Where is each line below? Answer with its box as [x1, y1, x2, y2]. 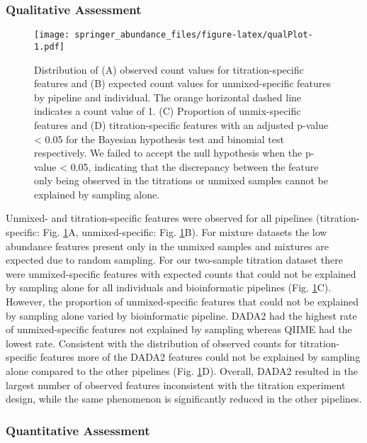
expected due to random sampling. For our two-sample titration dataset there [6, 252, 343, 267]
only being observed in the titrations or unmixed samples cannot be [34, 173, 329, 188]
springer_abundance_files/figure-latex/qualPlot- [74, 30, 313, 40]
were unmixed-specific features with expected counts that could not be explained [6, 266, 356, 281]
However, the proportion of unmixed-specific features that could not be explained [6, 294, 359, 309]
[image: [34, 30, 70, 40]
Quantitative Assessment [6, 421, 150, 439]
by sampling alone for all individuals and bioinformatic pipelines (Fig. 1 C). [6, 280, 332, 295]
